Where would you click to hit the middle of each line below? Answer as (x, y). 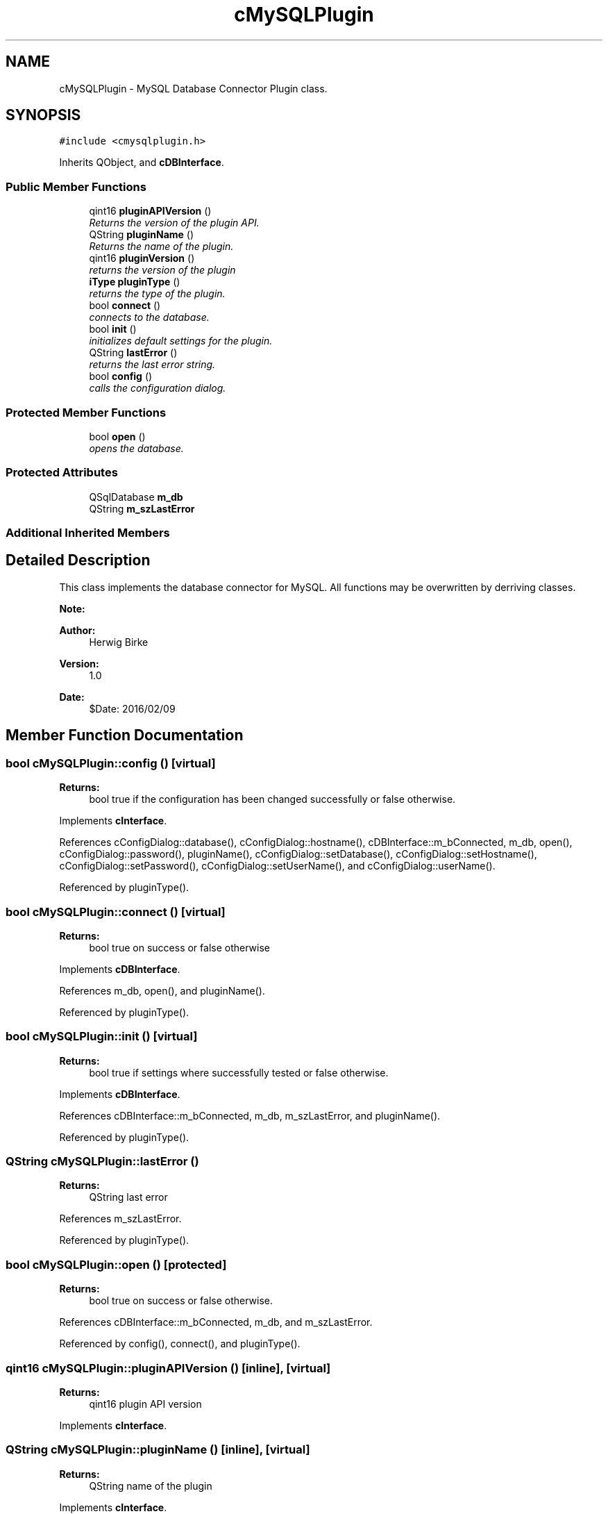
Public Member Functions (76, 186)
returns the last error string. (152, 365)
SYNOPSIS (43, 115)
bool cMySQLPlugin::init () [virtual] (102, 1037)
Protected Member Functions (86, 412)
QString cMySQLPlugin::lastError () (102, 1161)
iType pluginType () (135, 282)
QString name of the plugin (151, 1486)
